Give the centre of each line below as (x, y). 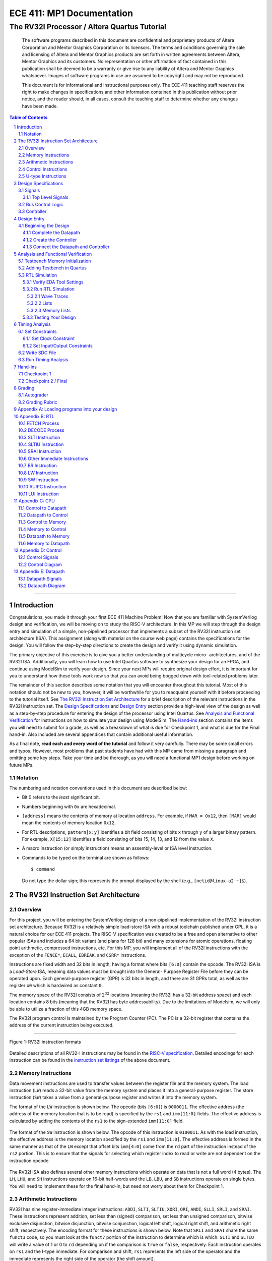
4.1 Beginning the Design (44, 225)
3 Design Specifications (39, 183)
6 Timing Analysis (32, 324)
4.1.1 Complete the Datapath (51, 233)
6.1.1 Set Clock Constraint (49, 338)
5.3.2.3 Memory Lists (49, 310)
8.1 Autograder (33, 395)
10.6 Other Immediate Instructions (53, 458)
